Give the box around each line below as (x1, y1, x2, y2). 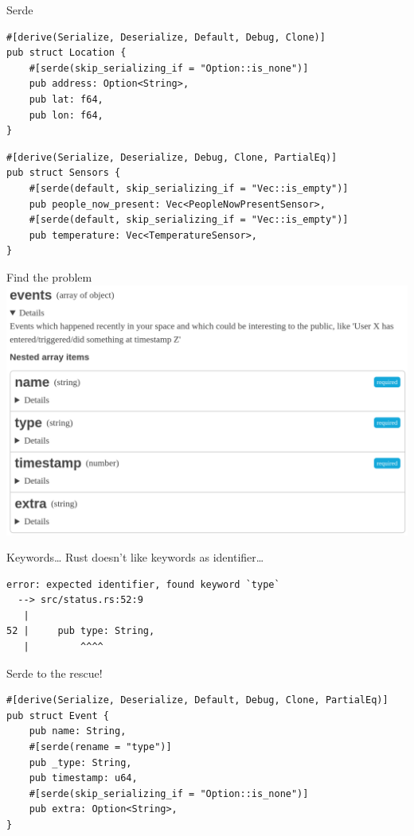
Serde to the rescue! (6, 664, 103, 681)
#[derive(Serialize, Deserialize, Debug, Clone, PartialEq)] (6, 151, 338, 163)
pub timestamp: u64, (29, 772, 138, 784)
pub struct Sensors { (6, 167, 121, 179)
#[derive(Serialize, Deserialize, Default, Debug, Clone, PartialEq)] (6, 694, 389, 706)
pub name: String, (29, 725, 127, 737)
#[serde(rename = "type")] (29, 741, 172, 753)
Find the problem (6, 268, 92, 285)
